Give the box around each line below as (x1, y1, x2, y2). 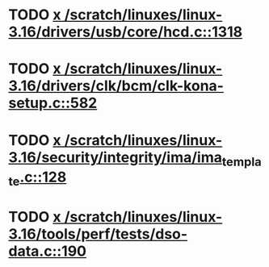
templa (221, 153, 263, 169)
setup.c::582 (8, 94, 98, 112)
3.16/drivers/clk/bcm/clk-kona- (8, 77, 225, 95)
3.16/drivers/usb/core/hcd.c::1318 (8, 23, 243, 41)
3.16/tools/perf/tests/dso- (8, 224, 188, 243)
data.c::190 (8, 242, 87, 260)
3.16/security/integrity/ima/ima (8, 148, 222, 166)
